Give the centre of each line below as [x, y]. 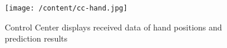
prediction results [36, 38]
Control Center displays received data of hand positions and [113, 27]
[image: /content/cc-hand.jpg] [66, 8]
